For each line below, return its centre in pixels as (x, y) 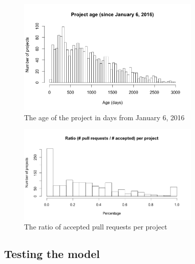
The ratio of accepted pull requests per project (96, 227)
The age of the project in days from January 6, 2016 (105, 117)
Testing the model (52, 254)
